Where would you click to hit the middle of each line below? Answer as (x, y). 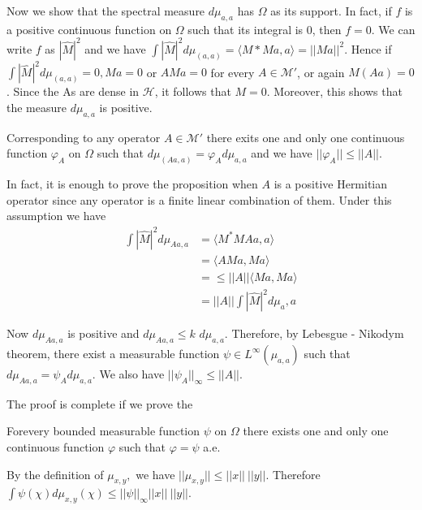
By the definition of (55, 474)
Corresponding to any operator (84, 137)
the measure (37, 107)
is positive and (103, 333)
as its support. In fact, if (331, 11)
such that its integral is (245, 29)
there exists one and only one (316, 431)
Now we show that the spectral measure (106, 11)
